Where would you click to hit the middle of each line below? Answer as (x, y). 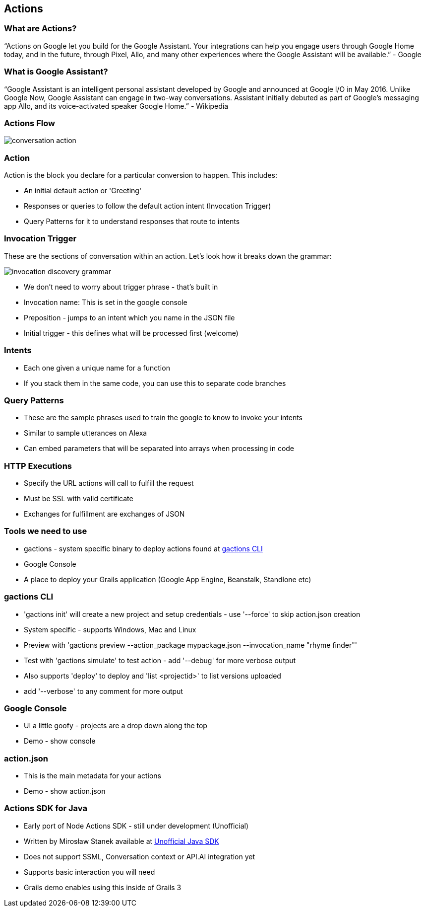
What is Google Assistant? (56, 72)
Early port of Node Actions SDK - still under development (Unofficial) (136, 826)
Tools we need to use (46, 531)
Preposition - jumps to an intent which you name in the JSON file (129, 317)
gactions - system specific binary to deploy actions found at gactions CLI (143, 548)
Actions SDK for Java (46, 808)
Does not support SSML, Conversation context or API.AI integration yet (140, 856)
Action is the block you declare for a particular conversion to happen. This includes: (141, 175)
